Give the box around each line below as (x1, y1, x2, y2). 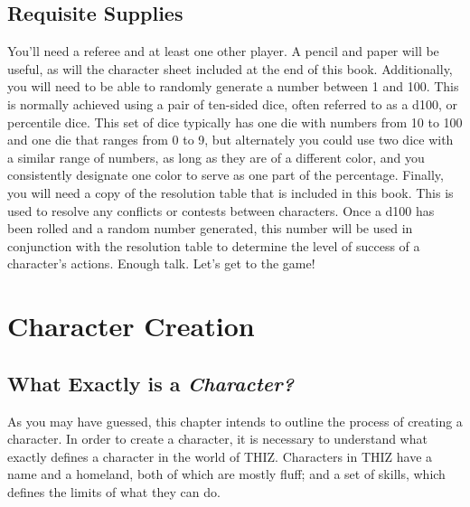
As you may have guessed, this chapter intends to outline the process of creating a (7, 411, 463, 430)
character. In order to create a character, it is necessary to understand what (7, 429, 428, 448)
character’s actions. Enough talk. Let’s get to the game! (7, 254, 315, 273)
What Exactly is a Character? (7, 369, 294, 397)
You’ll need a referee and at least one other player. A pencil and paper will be (7, 42, 439, 61)
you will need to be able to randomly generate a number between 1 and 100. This (7, 77, 459, 96)
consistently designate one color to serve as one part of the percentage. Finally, (7, 165, 444, 184)
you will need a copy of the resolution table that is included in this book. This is (7, 183, 454, 202)
